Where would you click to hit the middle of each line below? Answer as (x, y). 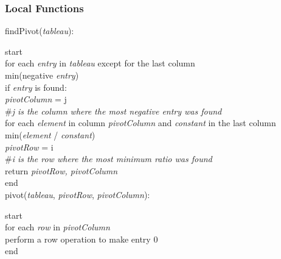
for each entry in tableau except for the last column (100, 63)
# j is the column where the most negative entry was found (113, 111)
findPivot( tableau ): (40, 31)
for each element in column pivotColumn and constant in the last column (140, 123)
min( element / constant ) (50, 134)
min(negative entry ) (42, 75)
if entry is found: (36, 87)
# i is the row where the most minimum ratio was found (109, 159)
